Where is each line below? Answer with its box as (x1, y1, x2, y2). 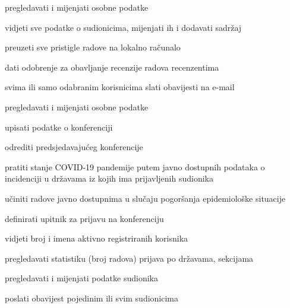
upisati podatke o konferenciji (5, 120, 113, 133)
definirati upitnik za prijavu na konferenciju (5, 212, 164, 224)
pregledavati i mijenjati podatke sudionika (5, 272, 158, 284)
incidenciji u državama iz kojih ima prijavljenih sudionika (5, 172, 213, 185)
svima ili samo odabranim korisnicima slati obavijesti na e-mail (5, 81, 235, 93)
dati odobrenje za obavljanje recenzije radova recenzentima (5, 61, 219, 73)
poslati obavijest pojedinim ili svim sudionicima (5, 291, 179, 304)
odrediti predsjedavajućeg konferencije (5, 141, 143, 153)
